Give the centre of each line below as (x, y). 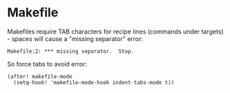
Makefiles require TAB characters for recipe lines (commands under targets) (115, 31)
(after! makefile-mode (40, 77)
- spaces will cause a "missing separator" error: (75, 38)
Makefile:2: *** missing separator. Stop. (71, 51)
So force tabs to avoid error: (47, 64)
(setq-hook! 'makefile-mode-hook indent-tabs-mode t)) (94, 82)
